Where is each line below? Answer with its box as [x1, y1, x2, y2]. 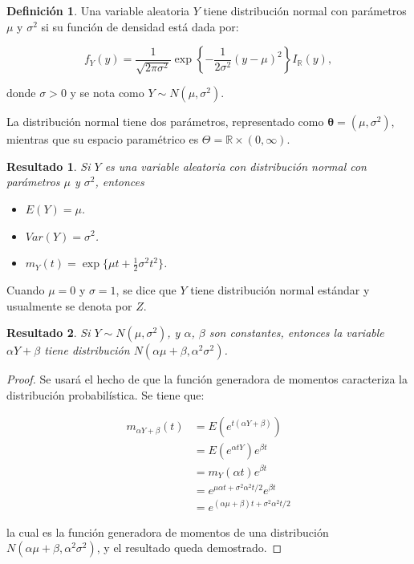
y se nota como [70, 84, 144, 101]
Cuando [6, 281, 45, 298]
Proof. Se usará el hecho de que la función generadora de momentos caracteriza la [6, 371, 408, 387]
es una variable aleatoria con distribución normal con [104, 157, 367, 174]
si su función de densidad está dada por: [41, 18, 239, 34]
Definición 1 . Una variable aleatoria [6, 2, 190, 18]
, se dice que [116, 281, 177, 298]
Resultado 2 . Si [6, 324, 91, 341]
